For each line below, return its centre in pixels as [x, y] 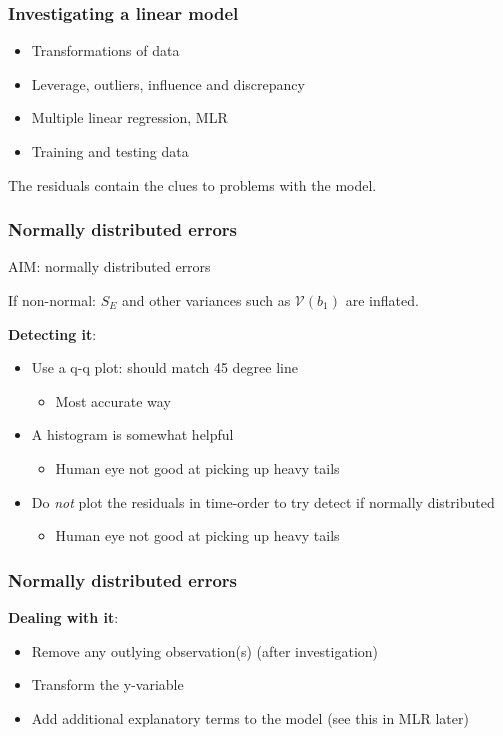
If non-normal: [52, 300]
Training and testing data [110, 151]
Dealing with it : [63, 616]
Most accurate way [113, 400]
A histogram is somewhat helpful [132, 434]
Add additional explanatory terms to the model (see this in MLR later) [250, 717]
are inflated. [382, 300]
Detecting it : [52, 333]
